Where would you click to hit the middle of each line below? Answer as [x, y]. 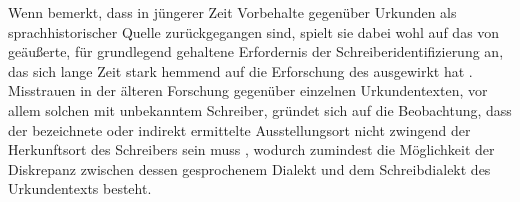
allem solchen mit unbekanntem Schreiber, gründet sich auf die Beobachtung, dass [260, 109]
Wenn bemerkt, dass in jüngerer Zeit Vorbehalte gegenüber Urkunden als [232, 12]
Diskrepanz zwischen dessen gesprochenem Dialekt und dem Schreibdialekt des [249, 168]
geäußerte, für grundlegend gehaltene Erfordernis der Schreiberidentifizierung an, [256, 51]
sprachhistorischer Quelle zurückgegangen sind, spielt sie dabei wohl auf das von [254, 31]
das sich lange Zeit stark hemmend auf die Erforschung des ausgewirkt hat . [240, 70]
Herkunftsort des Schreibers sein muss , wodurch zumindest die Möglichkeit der [251, 149]
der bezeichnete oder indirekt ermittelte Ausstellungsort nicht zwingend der [239, 129]
